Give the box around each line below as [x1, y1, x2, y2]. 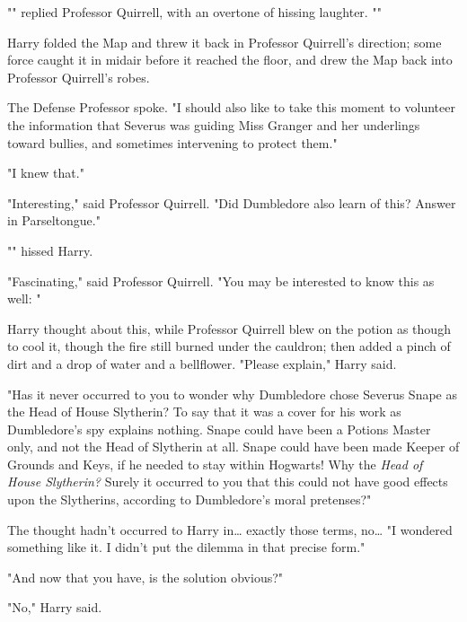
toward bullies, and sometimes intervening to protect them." [7, 133, 338, 152]
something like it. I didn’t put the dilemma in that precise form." [7, 538, 366, 556]
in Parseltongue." [7, 211, 101, 230]
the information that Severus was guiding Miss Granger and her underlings [7, 115, 420, 134]
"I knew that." [7, 163, 84, 182]
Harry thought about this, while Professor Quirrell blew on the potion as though [7, 319, 451, 337]
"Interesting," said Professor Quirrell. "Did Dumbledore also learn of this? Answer [7, 193, 456, 212]
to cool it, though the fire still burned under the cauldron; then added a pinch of [7, 337, 451, 355]
